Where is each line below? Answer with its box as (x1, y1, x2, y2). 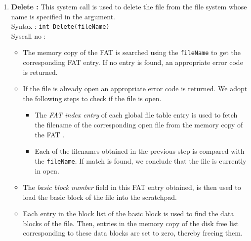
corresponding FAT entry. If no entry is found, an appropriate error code (23, 57, 243, 67)
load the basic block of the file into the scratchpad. (23, 191, 177, 202)
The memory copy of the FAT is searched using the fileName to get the (23, 47, 241, 58)
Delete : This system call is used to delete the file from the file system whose (11, 1, 247, 11)
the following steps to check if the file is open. (23, 93, 162, 103)
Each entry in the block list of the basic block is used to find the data (23, 208, 234, 219)
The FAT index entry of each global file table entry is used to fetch (35, 110, 238, 120)
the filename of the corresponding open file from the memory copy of (35, 120, 243, 130)
